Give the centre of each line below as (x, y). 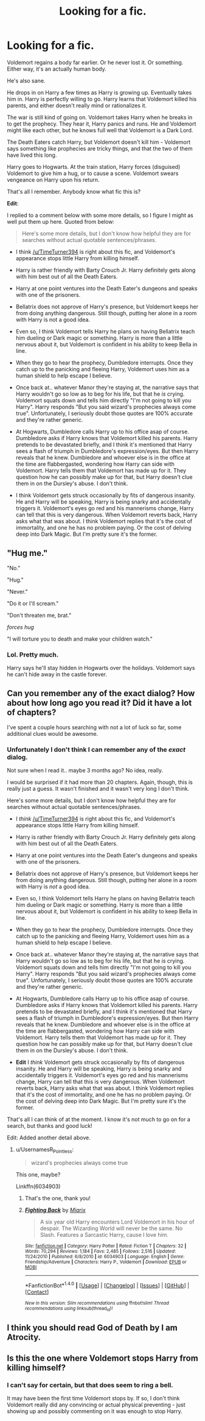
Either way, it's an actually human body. (57, 69)
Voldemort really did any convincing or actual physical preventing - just (96, 1405)
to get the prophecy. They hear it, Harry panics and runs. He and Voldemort (102, 124)
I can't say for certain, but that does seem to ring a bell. (90, 1385)
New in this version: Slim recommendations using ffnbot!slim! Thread (97, 1303)
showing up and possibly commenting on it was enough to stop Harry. (95, 1411)
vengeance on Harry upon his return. (53, 180)
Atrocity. (24, 1337)
